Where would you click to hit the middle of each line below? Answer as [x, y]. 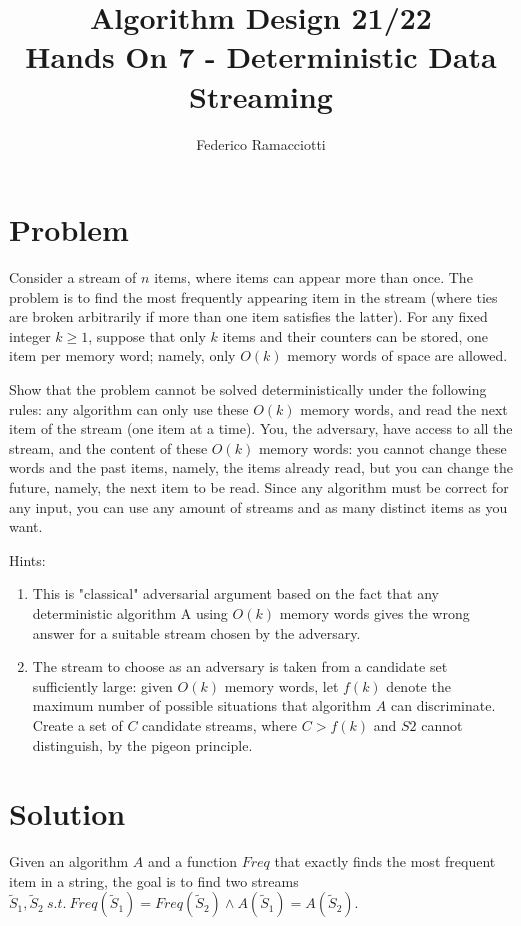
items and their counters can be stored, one [355, 335]
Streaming [261, 95]
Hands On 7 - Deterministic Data [261, 56]
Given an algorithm [69, 861]
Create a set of [77, 724]
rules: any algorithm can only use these [129, 408]
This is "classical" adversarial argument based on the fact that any [235, 593]
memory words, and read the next [404, 408]
